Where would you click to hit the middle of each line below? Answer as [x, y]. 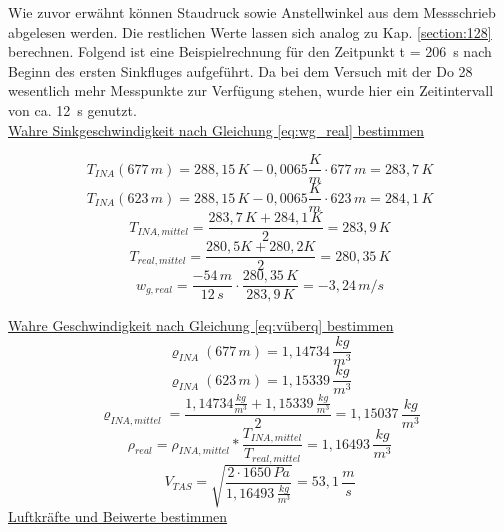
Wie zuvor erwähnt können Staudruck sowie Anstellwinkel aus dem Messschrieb [252, 12]
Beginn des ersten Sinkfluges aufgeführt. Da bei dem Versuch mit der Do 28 [240, 70]
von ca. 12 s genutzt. [72, 109]
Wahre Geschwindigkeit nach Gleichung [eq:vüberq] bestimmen [201, 325]
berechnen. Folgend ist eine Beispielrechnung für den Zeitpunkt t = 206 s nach [250, 51]
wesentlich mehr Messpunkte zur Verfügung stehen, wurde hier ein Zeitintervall [251, 90]
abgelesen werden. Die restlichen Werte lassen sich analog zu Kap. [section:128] [250, 31]
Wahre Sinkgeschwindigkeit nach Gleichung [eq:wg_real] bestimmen [216, 129]
